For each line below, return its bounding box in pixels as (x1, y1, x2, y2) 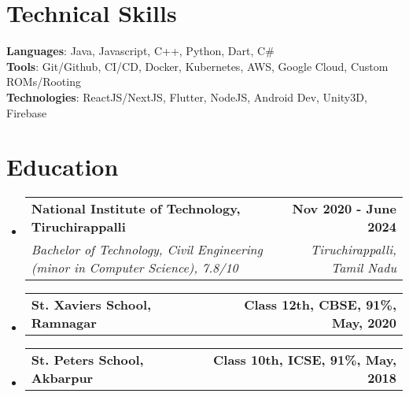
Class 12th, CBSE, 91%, (244, 295, 396, 314)
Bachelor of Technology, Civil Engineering (31, 240, 263, 259)
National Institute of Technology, (31, 199, 241, 218)
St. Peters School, (31, 351, 144, 369)
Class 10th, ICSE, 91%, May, (213, 351, 396, 369)
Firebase (6, 104, 47, 121)
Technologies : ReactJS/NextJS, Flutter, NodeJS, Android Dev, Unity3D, (6, 88, 367, 105)
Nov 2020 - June (292, 199, 396, 218)
